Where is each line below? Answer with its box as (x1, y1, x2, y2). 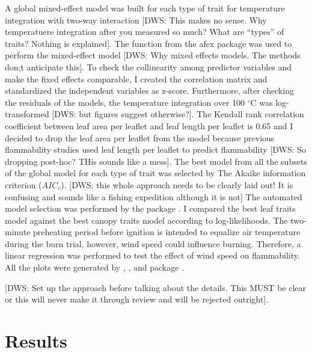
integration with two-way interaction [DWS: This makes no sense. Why (5, 13, 267, 26)
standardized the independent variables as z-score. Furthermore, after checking (5, 84, 295, 97)
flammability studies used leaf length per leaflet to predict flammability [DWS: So (5, 143, 307, 156)
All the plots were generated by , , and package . (5, 261, 185, 274)
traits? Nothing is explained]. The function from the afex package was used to (5, 37, 292, 49)
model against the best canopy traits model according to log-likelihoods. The (5, 213, 288, 226)
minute (5, 226, 31, 238)
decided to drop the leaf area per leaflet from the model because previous (5, 131, 275, 144)
